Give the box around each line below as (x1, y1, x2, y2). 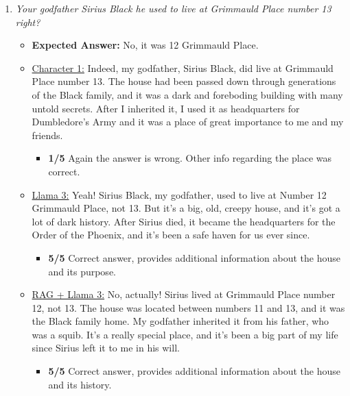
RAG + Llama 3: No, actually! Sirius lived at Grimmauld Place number (32, 287, 336, 301)
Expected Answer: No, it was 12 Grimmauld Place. (32, 38, 259, 52)
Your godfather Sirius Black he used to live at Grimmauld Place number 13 (15, 1, 331, 15)
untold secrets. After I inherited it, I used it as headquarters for (32, 101, 300, 115)
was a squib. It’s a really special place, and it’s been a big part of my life (32, 327, 338, 341)
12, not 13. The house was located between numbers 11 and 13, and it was (32, 300, 345, 314)
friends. (32, 127, 63, 142)
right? (15, 14, 40, 29)
